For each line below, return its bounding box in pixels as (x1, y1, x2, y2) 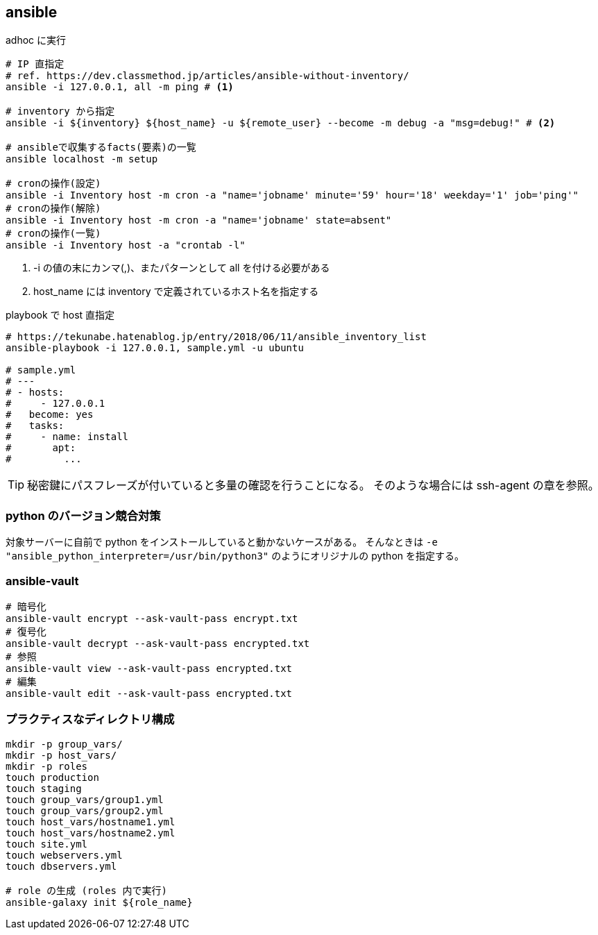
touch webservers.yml (6, 849, 123, 861)
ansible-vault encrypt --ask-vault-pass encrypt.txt (6, 612, 298, 624)
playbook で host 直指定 (6, 309, 115, 321)
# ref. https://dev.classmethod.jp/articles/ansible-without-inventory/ (6, 70, 409, 82)
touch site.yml (6, 838, 88, 850)
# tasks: (6, 420, 65, 432)
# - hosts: (6, 387, 65, 398)
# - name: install (6, 431, 129, 443)
